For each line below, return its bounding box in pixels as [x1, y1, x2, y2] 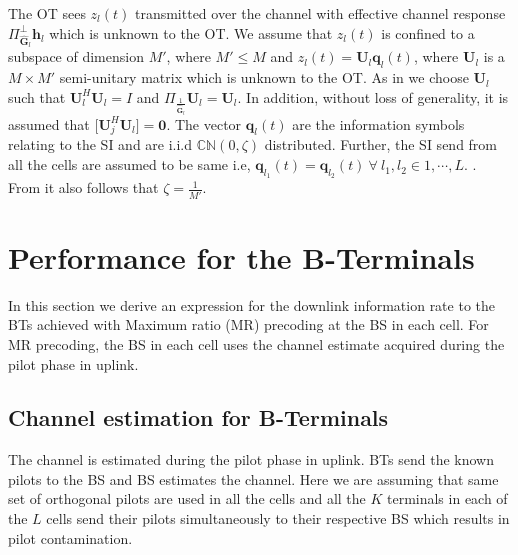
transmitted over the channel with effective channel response [134, 3, 506, 23]
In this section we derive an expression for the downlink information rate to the [8, 294, 496, 315]
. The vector [166, 113, 242, 134]
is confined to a [381, 22, 475, 43]
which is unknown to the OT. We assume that [49, 22, 333, 43]
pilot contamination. [8, 527, 133, 548]
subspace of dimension [8, 46, 144, 67]
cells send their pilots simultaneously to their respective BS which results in [46, 508, 510, 529]
